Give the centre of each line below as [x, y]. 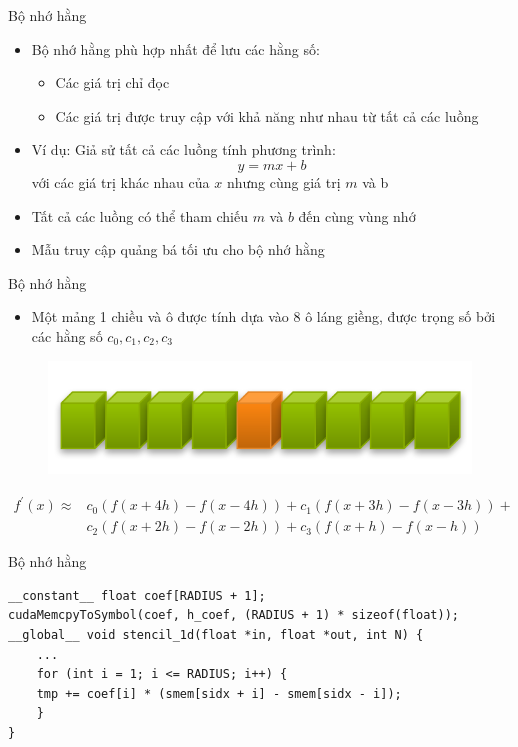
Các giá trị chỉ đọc [112, 82]
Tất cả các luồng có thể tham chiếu [139, 215]
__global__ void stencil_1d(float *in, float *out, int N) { [216, 635]
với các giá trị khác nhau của [120, 181]
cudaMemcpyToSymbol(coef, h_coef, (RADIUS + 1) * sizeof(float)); [234, 615]
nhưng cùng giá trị [283, 181]
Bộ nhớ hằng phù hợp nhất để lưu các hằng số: [175, 48]
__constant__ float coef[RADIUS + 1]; [137, 595]
